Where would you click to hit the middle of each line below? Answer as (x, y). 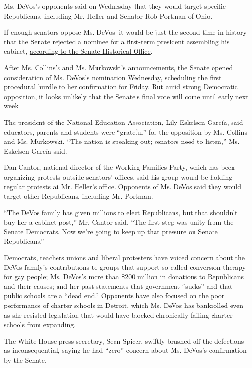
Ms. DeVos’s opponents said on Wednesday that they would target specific (115, 6)
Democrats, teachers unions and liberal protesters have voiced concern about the (124, 257)
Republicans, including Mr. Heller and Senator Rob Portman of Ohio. (108, 15)
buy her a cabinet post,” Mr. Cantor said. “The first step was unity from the (119, 222)
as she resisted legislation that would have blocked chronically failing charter (118, 315)
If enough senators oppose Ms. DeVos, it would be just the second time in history (125, 32)
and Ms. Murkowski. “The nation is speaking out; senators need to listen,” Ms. (122, 141)
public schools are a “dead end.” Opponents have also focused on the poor (114, 296)
